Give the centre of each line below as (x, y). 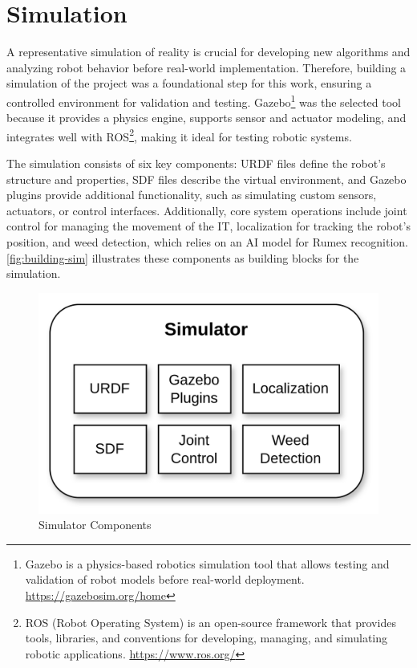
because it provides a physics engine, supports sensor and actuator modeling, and (206, 118)
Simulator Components (95, 525)
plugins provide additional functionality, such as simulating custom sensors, (192, 195)
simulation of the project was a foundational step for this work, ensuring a (189, 83)
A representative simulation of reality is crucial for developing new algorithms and (208, 52)
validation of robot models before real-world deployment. (165, 579)
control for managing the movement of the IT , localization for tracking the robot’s (208, 226)
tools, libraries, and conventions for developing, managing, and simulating (206, 638)
